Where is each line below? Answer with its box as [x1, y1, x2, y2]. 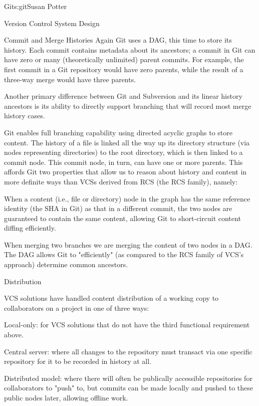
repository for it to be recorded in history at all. [4, 356, 152, 366]
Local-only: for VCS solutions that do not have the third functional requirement [4, 319, 250, 330]
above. [4, 329, 24, 340]
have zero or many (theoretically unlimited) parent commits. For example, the [4, 54, 244, 65]
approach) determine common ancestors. [4, 259, 128, 270]
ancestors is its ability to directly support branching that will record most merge [4, 100, 251, 111]
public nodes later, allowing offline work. [4, 392, 128, 402]
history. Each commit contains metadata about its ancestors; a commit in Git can [4, 44, 255, 55]
